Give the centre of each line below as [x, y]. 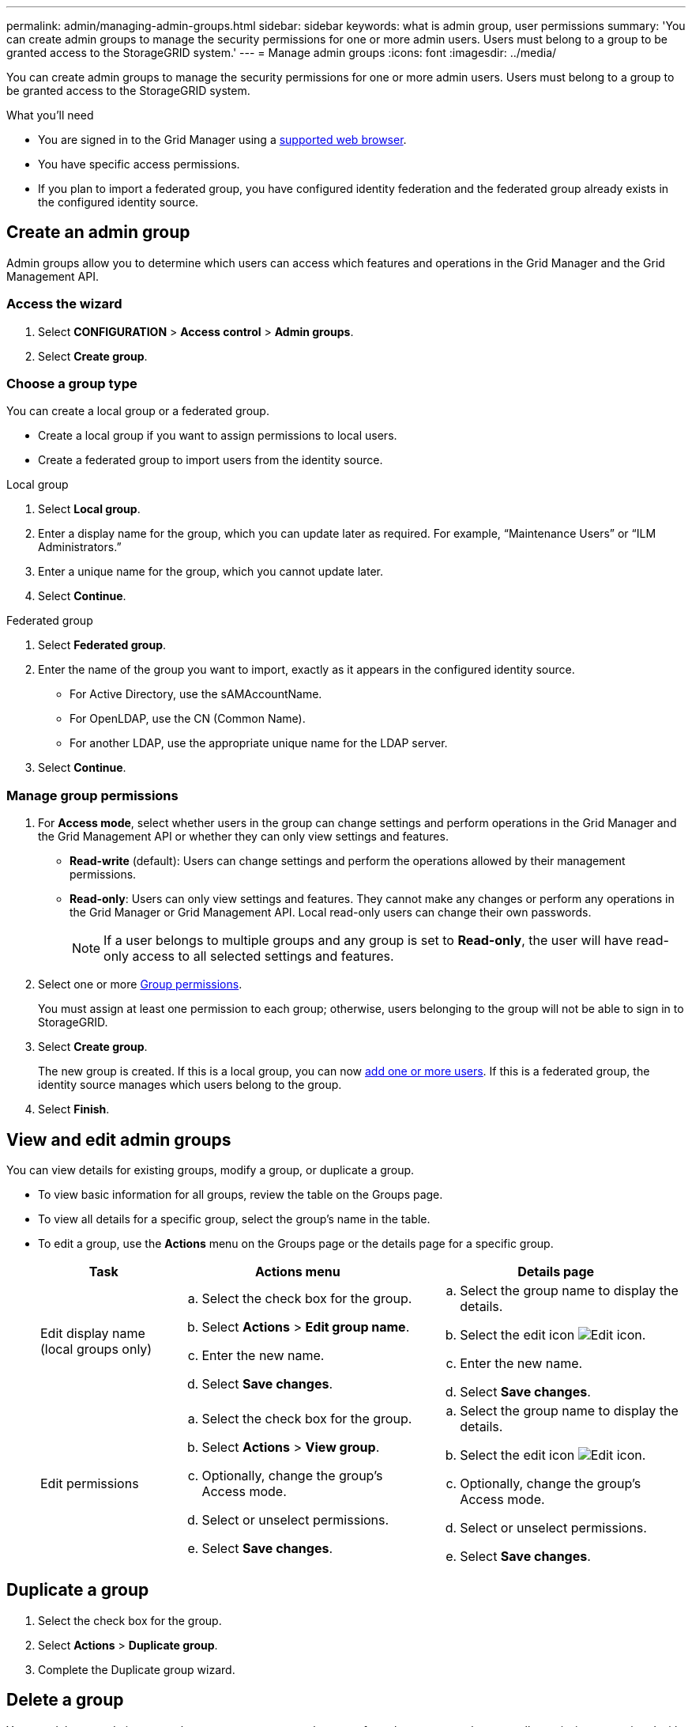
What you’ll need [50, 115]
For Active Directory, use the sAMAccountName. [196, 694]
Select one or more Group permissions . [140, 984]
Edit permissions [90, 1483]
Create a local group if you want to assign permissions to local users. [218, 436]
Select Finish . [74, 1109]
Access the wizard [64, 304]
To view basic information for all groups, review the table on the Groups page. [241, 1194]
